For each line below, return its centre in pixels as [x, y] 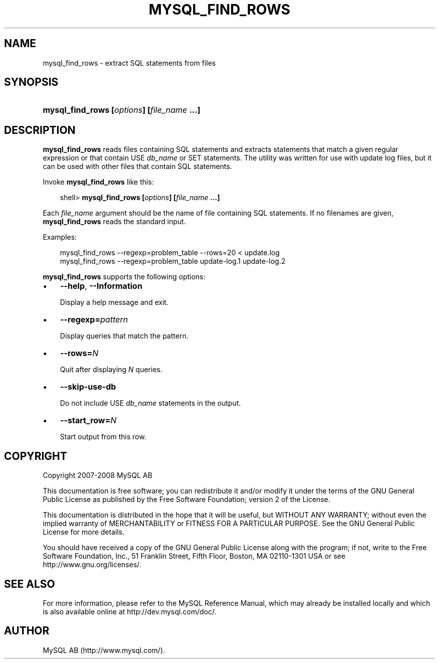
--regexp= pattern [94, 320]
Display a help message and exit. [114, 302]
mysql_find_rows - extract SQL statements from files [129, 63]
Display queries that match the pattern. [124, 336]
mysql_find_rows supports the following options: [124, 277]
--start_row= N [88, 421]
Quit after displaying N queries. [111, 370]
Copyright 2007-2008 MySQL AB [97, 475]
